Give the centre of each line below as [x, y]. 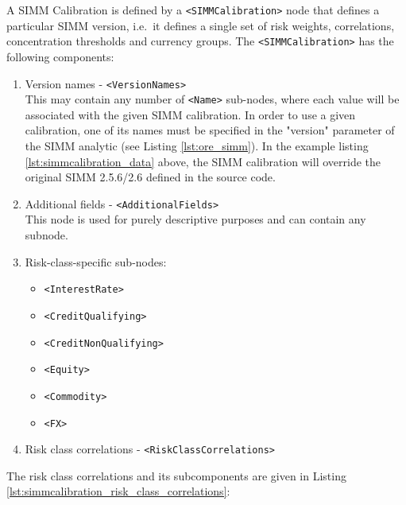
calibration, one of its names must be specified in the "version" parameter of [210, 130]
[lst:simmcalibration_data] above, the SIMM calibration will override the [203, 161]
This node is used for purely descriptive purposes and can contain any [195, 219]
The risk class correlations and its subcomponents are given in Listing [176, 475]
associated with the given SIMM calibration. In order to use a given [190, 114]
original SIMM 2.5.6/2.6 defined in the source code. [150, 177]
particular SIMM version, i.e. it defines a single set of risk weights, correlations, [201, 25]
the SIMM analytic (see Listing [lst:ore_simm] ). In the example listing [197, 146]
